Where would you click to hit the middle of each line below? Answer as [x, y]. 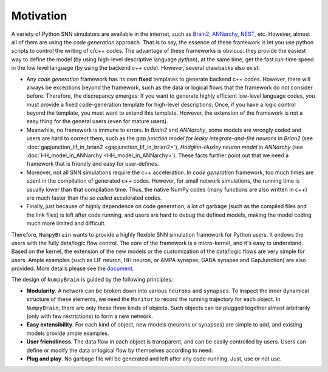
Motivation [39, 16]
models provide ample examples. [68, 333]
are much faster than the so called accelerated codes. [94, 198]
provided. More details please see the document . [73, 269]
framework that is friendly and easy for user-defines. [93, 164]
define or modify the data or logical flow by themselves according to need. [120, 350]
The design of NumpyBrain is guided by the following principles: [92, 280]
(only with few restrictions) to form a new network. [90, 316]
